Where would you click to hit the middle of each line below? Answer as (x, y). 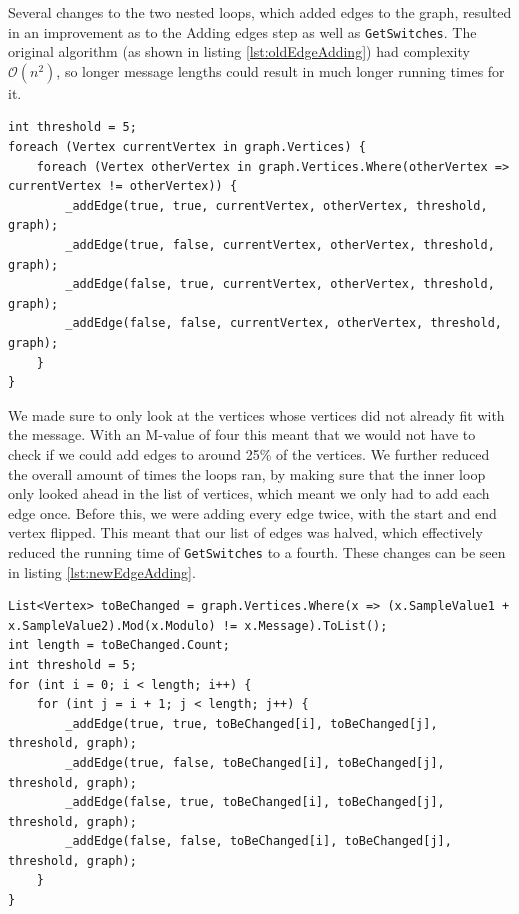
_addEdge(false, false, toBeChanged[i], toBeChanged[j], (258, 841)
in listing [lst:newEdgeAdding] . (102, 571)
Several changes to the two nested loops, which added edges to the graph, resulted (260, 12)
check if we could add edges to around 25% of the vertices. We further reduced (249, 453)
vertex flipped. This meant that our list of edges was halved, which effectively (245, 532)
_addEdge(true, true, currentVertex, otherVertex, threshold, (276, 205)
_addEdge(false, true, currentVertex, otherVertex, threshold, (280, 284)
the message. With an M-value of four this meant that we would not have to (242, 434)
